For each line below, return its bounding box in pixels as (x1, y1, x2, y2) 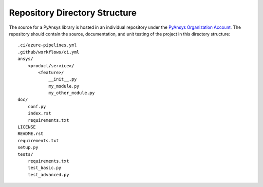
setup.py (18, 145, 38, 150)
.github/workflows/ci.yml (18, 49, 80, 55)
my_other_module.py (48, 90, 95, 96)
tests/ (18, 151, 34, 157)
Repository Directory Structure (9, 7, 137, 18)
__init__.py (48, 76, 77, 82)
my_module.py (48, 83, 80, 89)
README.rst (18, 131, 44, 136)
